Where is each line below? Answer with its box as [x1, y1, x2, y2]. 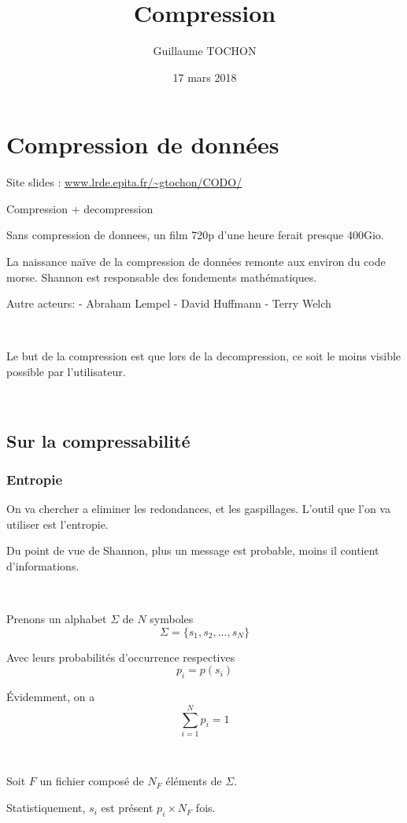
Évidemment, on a [6, 688, 95, 705]
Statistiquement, [6, 799, 86, 816]
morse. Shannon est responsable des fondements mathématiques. [6, 268, 317, 285]
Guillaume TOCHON [153, 42, 257, 59]
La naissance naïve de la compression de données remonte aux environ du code [6, 253, 386, 270]
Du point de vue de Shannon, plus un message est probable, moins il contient [6, 542, 379, 559]
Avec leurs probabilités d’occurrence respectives [6, 648, 235, 665]
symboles [150, 611, 194, 627]
